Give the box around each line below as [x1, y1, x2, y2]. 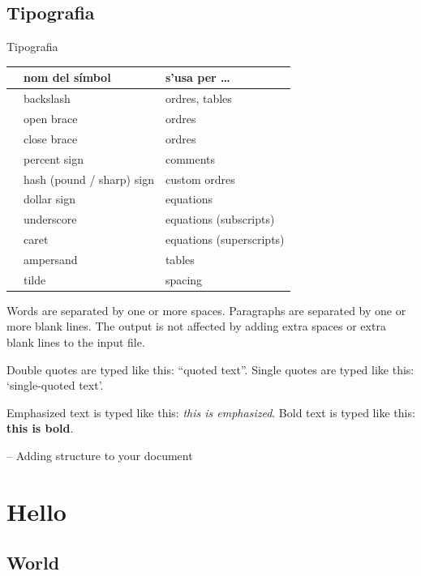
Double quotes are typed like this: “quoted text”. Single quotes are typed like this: [6, 361, 415, 378]
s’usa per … [165, 69, 230, 86]
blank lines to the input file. [6, 334, 145, 351]
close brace [24, 130, 78, 147]
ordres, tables [165, 90, 232, 107]
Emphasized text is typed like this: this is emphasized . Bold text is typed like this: [6, 403, 415, 420]
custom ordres [165, 170, 235, 187]
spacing [165, 271, 203, 288]
